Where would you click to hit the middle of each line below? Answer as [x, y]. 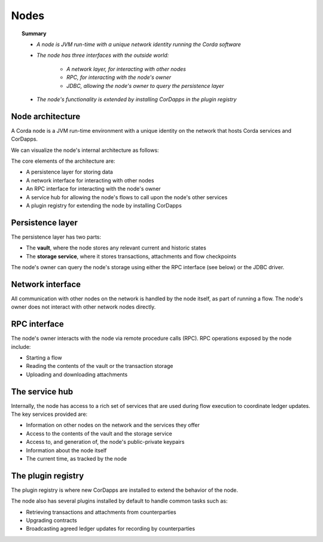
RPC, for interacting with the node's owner [119, 77]
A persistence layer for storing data [69, 172]
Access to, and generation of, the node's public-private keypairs [105, 442]
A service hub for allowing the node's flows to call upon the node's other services [127, 197]
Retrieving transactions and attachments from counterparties [101, 512]
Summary [34, 34]
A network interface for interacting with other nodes [90, 180]
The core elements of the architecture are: [63, 161]
